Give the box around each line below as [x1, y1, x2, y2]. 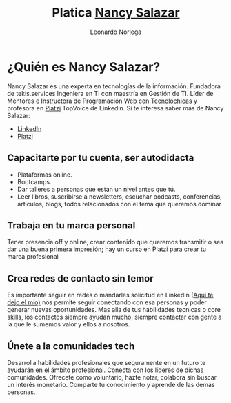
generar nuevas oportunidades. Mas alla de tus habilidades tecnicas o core [7, 306, 221, 314]
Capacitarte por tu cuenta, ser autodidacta [7, 152, 194, 164]
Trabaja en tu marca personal [7, 219, 136, 231]
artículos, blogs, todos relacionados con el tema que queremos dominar [17, 199, 222, 208]
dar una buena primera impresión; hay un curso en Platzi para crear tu [7, 245, 207, 253]
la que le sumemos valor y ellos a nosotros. [7, 320, 130, 328]
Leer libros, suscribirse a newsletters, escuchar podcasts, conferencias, [17, 192, 222, 201]
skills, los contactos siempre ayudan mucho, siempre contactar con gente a [7, 313, 222, 322]
